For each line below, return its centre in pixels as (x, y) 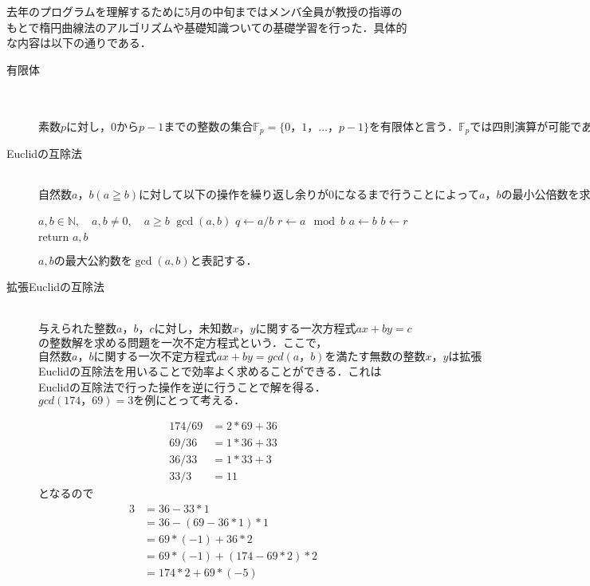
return (54, 236)
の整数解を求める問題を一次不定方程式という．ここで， (183, 342)
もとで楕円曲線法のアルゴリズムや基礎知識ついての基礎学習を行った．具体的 (207, 27)
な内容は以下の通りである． (79, 43)
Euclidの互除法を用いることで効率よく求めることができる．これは (210, 371)
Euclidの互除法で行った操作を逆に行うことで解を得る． (182, 386)
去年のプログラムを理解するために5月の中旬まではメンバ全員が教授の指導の (205, 11)
